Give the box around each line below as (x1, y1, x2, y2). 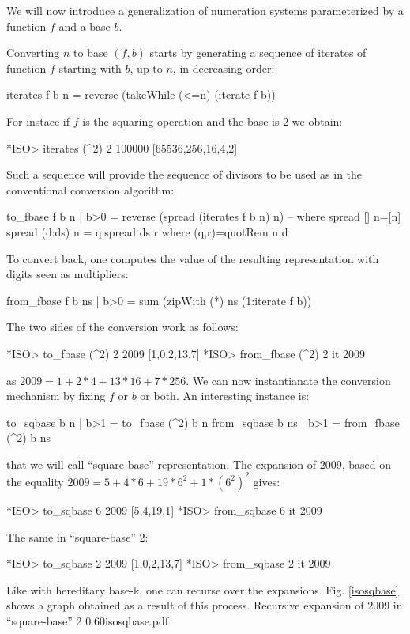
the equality (6, 473, 64, 489)
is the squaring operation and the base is (82, 112, 280, 129)
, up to (130, 59, 163, 76)
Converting (6, 44, 60, 61)
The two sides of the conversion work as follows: (6, 319, 239, 335)
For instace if (6, 112, 70, 129)
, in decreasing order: (172, 59, 275, 76)
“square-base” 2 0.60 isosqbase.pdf (6, 612, 168, 628)
